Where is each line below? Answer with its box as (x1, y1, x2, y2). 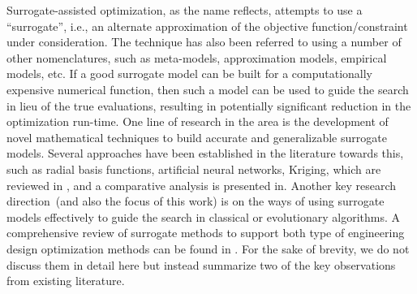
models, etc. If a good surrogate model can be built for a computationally (6, 65, 373, 82)
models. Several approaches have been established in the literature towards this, (6, 145, 404, 162)
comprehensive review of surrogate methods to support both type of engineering (6, 224, 405, 241)
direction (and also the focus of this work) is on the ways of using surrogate (6, 192, 385, 210)
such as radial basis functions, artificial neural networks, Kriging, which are (6, 160, 381, 177)
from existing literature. (6, 272, 125, 289)
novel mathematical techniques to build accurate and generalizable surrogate (6, 128, 387, 145)
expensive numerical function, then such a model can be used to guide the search (6, 80, 409, 97)
